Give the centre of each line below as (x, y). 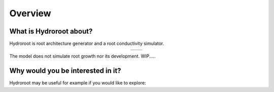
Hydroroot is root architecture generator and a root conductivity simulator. (87, 44)
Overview (30, 13)
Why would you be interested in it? (65, 71)
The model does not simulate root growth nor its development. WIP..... (82, 56)
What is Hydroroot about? (51, 31)
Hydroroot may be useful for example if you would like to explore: (78, 83)
